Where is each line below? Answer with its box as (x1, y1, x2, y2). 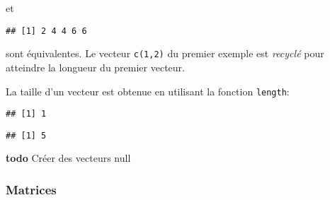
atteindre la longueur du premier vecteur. (6, 59, 185, 74)
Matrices (6, 180, 57, 198)
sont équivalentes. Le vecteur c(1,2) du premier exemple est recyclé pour (6, 46, 324, 61)
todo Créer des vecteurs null (6, 151, 131, 165)
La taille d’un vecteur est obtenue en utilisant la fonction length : (6, 83, 290, 98)
